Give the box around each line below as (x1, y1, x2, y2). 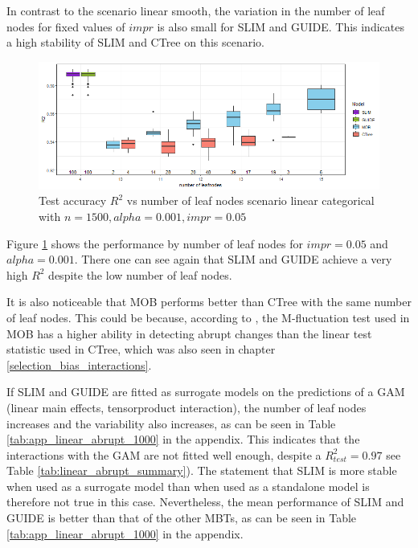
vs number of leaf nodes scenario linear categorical (126, 192, 375, 209)
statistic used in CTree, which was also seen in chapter (6, 341, 276, 358)
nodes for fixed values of (6, 18, 125, 35)
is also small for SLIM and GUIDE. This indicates (157, 18, 404, 35)
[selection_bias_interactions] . (6, 356, 152, 373)
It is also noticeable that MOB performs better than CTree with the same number (6, 293, 412, 310)
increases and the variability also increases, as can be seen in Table (6, 415, 336, 431)
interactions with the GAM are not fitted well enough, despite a (6, 446, 322, 463)
